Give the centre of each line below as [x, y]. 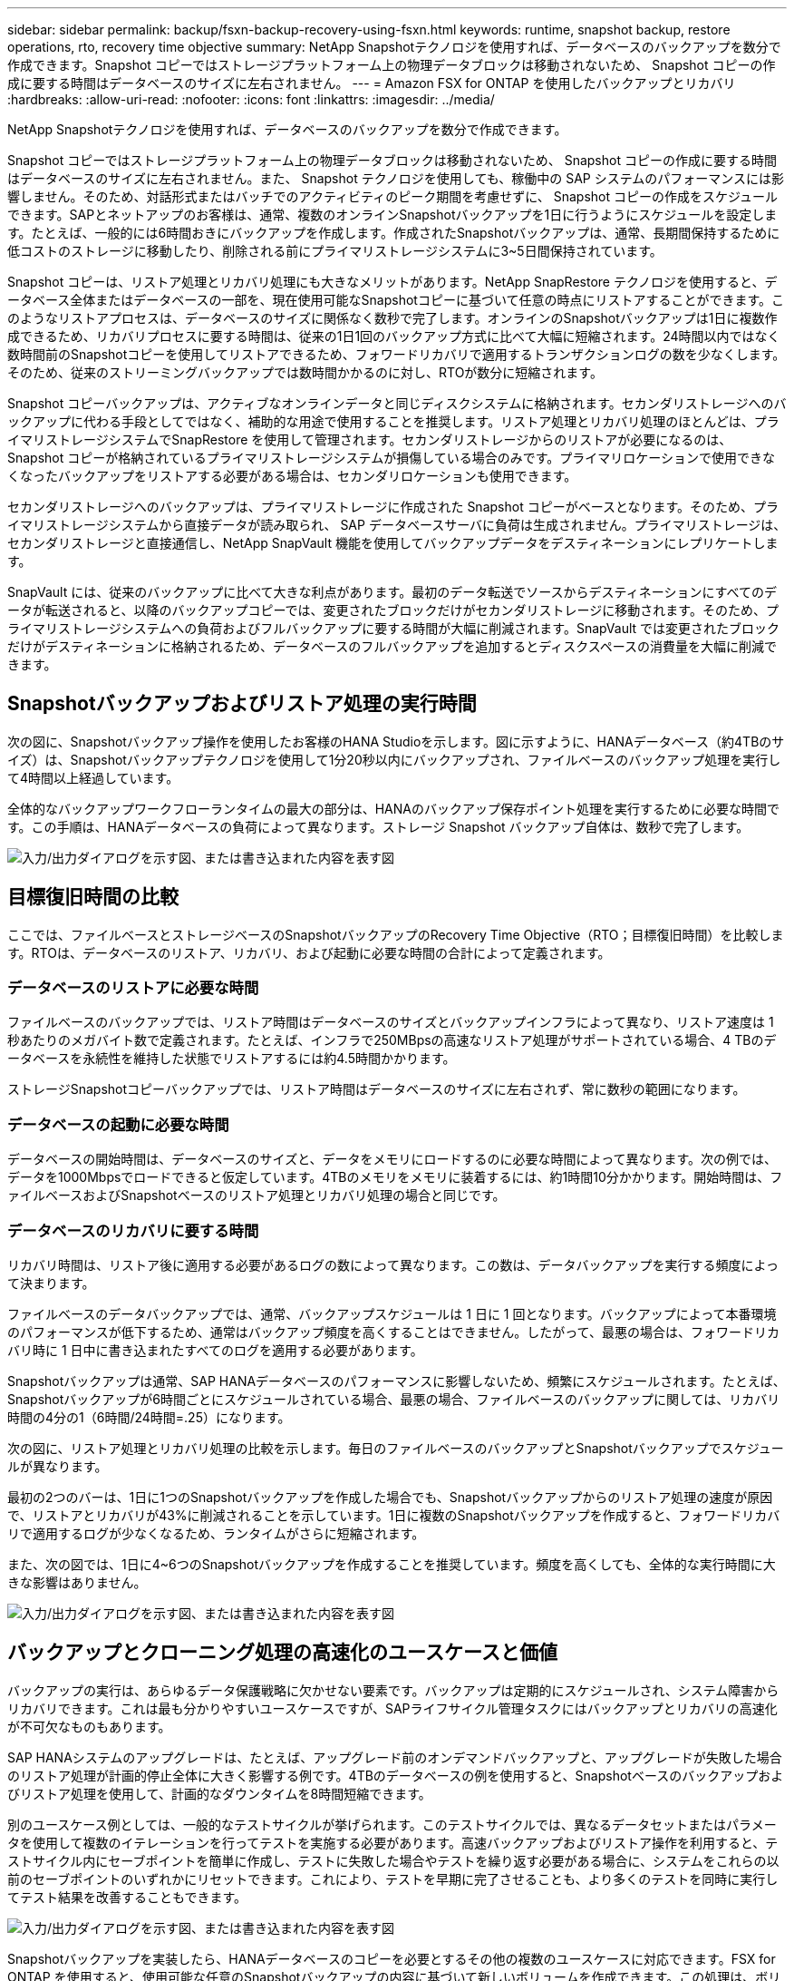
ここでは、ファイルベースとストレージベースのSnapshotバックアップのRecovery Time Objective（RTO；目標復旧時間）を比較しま [396, 934]
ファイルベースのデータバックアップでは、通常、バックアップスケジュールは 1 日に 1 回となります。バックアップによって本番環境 [392, 1313]
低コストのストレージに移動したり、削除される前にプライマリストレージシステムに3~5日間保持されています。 [335, 251]
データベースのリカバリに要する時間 [133, 1230]
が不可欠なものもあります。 [89, 1726]
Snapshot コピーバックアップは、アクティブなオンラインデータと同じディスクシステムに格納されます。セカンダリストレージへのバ [397, 403]
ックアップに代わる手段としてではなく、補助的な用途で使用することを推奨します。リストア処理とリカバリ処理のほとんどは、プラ [393, 421]
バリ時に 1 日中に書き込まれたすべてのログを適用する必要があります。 [215, 1350]
